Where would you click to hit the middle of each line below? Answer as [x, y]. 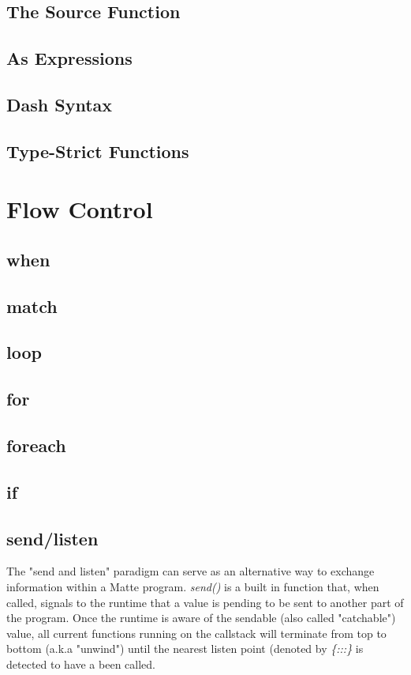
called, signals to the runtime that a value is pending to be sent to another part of [205, 602]
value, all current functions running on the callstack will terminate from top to [196, 633]
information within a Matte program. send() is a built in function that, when [193, 586]
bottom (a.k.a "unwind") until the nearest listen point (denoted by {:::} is [185, 649]
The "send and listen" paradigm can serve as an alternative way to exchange [191, 571]
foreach [36, 445]
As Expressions [69, 58]
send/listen [52, 538]
